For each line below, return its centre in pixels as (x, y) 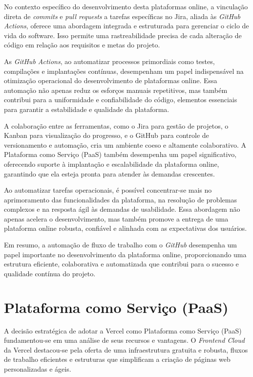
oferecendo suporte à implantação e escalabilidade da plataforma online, (112, 164)
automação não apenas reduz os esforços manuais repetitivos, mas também (116, 90)
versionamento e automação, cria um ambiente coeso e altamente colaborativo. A (125, 144)
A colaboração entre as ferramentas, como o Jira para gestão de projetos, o (116, 125)
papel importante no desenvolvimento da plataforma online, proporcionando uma (125, 254)
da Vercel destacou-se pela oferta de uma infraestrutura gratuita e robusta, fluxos (126, 349)
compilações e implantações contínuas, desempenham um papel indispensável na (124, 71)
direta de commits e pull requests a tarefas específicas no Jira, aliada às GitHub (122, 16)
